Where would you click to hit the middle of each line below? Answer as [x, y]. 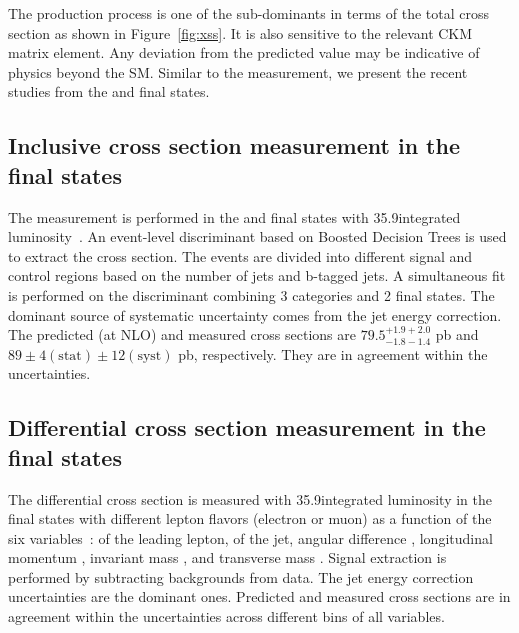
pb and [457, 334]
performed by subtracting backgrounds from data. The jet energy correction [241, 576]
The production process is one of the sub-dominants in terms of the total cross [249, 13]
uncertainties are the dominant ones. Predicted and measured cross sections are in [259, 596]
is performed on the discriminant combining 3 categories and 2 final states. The [251, 294]
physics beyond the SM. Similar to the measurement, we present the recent [238, 71]
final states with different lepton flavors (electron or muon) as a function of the [250, 518]
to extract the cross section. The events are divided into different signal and [240, 255]
